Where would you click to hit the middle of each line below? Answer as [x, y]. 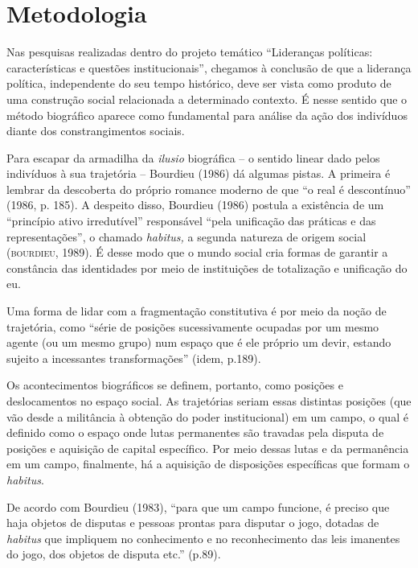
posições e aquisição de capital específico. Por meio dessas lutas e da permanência [208, 448]
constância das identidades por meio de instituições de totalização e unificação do [207, 268]
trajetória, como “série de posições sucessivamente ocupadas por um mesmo [193, 326]
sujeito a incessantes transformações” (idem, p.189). [134, 358]
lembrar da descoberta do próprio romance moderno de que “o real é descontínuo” [209, 189]
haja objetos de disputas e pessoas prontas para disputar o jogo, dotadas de [193, 523]
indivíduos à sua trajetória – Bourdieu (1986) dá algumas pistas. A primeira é [199, 173]
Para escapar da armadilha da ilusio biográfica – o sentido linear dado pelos [193, 157]
